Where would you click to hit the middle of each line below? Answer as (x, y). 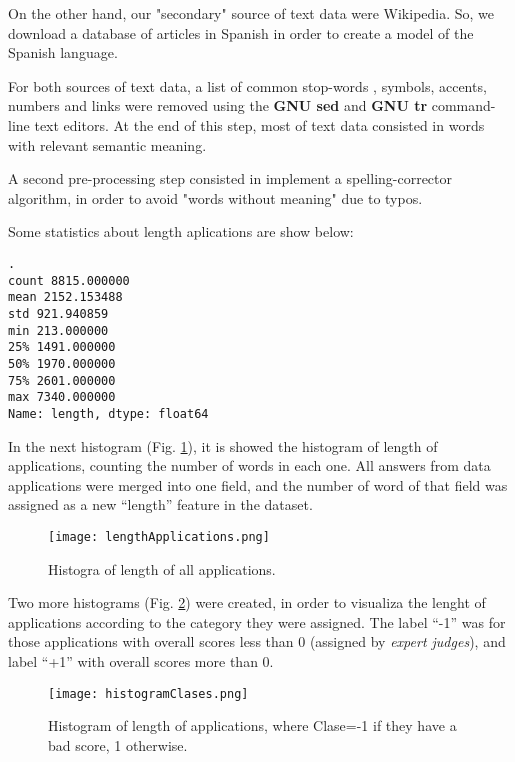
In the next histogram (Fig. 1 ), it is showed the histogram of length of (223, 445)
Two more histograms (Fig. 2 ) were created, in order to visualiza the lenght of (247, 602)
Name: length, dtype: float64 (108, 413)
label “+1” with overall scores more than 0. (141, 660)
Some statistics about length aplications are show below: (181, 231)
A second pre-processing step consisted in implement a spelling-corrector (230, 178)
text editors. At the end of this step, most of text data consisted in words (259, 124)
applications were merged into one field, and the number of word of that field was (258, 484)
